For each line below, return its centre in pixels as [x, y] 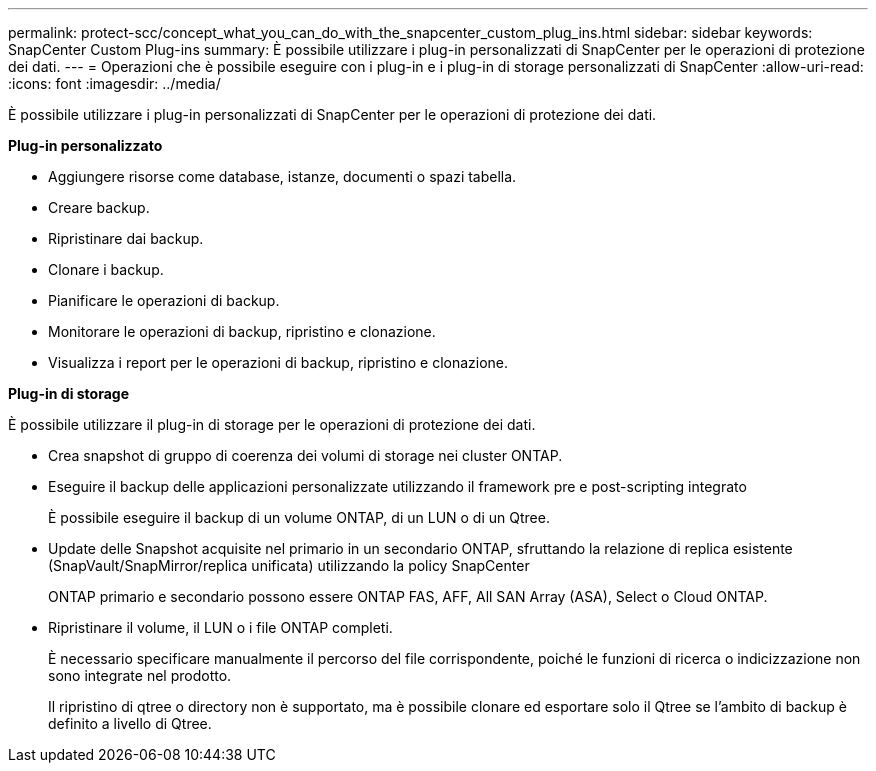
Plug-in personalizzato [85, 145]
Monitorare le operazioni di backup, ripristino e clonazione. [242, 331]
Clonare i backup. [106, 269]
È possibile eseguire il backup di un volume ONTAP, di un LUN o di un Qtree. [299, 517]
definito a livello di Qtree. [130, 723]
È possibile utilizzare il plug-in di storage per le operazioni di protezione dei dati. [272, 424]
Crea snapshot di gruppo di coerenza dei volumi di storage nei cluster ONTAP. [305, 455]
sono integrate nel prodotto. [140, 675]
